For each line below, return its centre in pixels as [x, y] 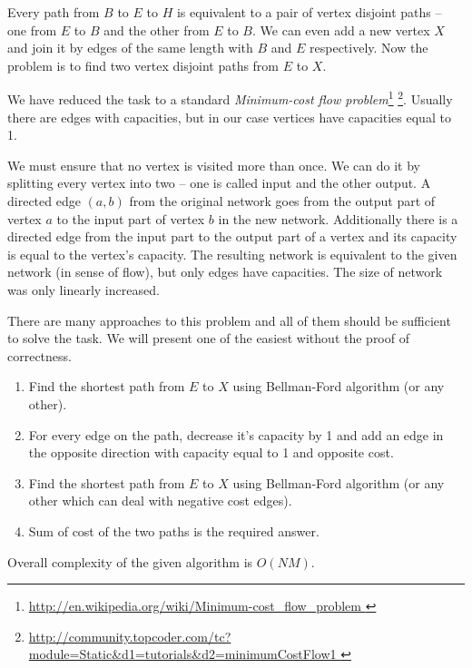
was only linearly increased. [84, 289]
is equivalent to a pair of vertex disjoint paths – [309, 12]
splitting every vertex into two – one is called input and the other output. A [219, 183]
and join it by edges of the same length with [130, 48]
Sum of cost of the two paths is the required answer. [174, 530]
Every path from [54, 12]
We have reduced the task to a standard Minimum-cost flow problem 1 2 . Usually [230, 98]
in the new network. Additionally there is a [338, 218]
